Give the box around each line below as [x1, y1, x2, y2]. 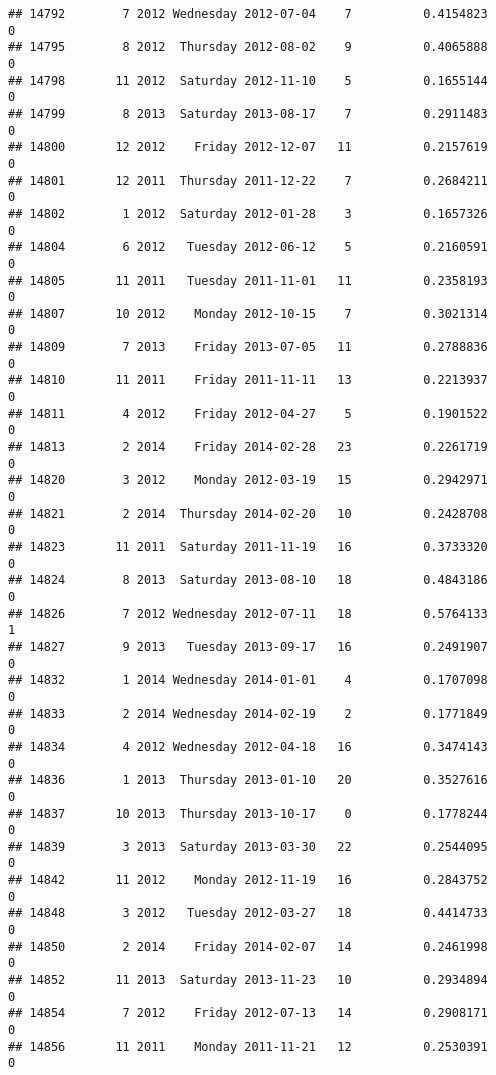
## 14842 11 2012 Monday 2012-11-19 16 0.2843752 [8, 873, 488, 888]
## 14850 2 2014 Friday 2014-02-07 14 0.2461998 [8, 939, 488, 954]
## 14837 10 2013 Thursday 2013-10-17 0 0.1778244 [8, 806, 488, 821]
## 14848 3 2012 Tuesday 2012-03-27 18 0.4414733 [8, 906, 488, 921]
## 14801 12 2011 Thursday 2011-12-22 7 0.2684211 [8, 173, 488, 188]
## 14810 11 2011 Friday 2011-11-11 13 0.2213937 [8, 373, 488, 388]
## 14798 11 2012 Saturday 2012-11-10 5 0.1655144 [8, 73, 488, 88]
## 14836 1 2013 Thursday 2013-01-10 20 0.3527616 [8, 773, 488, 788]
